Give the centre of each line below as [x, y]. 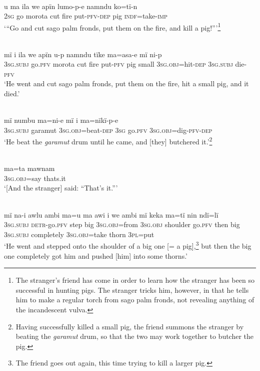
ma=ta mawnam [29, 168]
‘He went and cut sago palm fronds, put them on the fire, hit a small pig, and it [126, 83]
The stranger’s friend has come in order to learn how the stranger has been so [135, 280]
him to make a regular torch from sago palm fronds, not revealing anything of [135, 300]
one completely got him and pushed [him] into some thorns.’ [96, 255]
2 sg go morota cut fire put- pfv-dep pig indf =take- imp [86, 16]
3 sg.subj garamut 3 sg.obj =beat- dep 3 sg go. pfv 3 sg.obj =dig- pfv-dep [108, 130]
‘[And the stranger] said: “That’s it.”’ [61, 188]
